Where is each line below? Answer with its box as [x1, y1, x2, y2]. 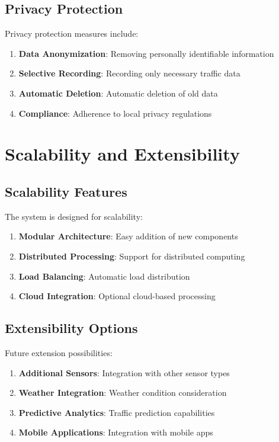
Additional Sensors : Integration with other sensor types [18, 366, 230, 379]
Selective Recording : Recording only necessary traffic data [18, 67, 240, 79]
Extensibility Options [5, 319, 138, 337]
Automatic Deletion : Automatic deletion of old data [18, 87, 218, 99]
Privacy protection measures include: [5, 27, 139, 40]
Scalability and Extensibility [5, 142, 240, 166]
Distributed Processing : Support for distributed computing [18, 249, 245, 262]
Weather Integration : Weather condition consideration [18, 386, 227, 399]
